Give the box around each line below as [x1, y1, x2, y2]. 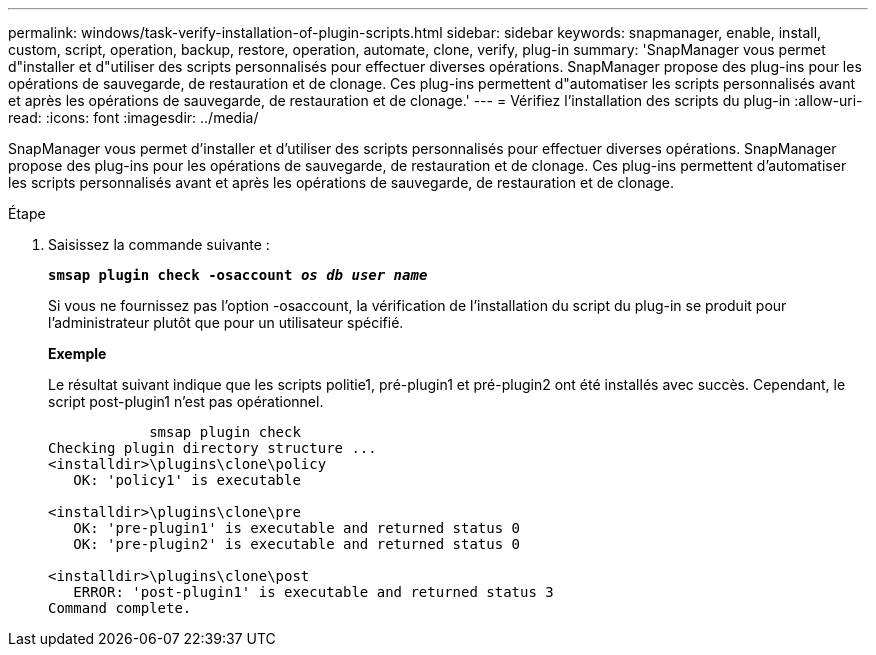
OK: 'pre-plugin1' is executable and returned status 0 [73, 520, 521, 536]
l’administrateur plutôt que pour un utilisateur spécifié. [48, 314, 404, 331]
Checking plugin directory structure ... [48, 440, 377, 456]
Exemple [48, 345, 107, 362]
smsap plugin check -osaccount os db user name [48, 267, 428, 283]
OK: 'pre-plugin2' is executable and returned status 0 [73, 536, 521, 552]
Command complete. [48, 600, 192, 616]
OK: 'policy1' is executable [73, 472, 301, 488]
